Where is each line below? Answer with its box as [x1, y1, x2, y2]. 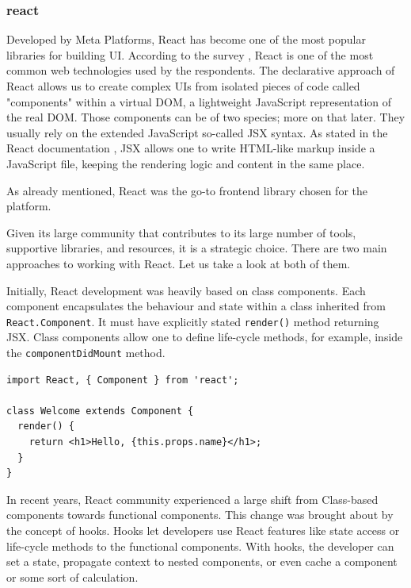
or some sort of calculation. [6, 568, 139, 585]
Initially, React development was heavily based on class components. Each [6, 282, 366, 298]
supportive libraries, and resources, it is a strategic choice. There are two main [6, 240, 387, 256]
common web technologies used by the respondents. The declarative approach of [6, 62, 395, 79]
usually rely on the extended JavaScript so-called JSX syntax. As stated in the [6, 124, 388, 140]
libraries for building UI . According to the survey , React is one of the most [6, 46, 374, 63]
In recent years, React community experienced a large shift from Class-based [6, 490, 379, 507]
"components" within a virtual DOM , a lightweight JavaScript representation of [6, 93, 392, 110]
